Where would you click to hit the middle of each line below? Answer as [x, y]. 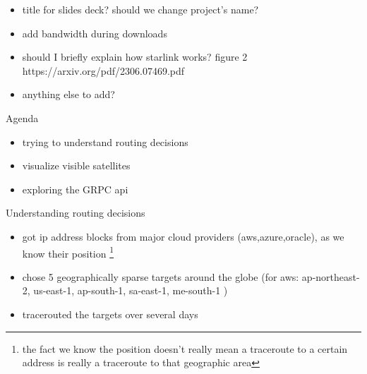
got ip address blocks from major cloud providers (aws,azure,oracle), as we [183, 236]
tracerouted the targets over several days [110, 314]
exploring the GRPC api [75, 189]
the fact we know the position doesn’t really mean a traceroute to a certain [185, 348]
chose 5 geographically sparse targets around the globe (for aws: [161, 276]
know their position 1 [68, 252]
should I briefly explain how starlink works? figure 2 [135, 57]
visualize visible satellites [76, 165]
